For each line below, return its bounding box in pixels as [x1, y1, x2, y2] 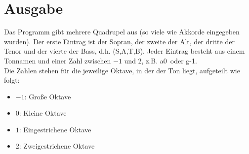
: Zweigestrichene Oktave [19, 141, 95, 151]
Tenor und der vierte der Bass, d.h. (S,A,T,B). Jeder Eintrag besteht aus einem [4, 46, 245, 56]
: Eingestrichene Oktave [19, 124, 91, 134]
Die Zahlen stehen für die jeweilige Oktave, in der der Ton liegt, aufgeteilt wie [4, 65, 240, 75]
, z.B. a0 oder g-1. [141, 55, 197, 65]
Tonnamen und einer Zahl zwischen [4, 55, 111, 65]
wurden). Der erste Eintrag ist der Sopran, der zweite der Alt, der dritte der [4, 36, 235, 46]
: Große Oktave [24, 91, 71, 101]
